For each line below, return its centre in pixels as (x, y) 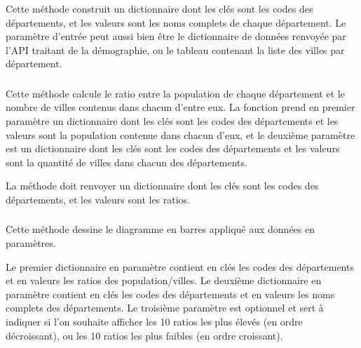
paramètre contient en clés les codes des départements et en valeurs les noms (170, 294)
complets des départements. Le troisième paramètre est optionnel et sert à (165, 308)
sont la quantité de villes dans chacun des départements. (127, 162)
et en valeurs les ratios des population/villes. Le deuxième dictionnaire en (164, 280)
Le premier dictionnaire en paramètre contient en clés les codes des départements (180, 266)
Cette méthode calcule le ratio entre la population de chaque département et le (175, 93)
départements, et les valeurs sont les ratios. (98, 199)
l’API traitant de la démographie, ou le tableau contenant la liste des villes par (175, 49)
